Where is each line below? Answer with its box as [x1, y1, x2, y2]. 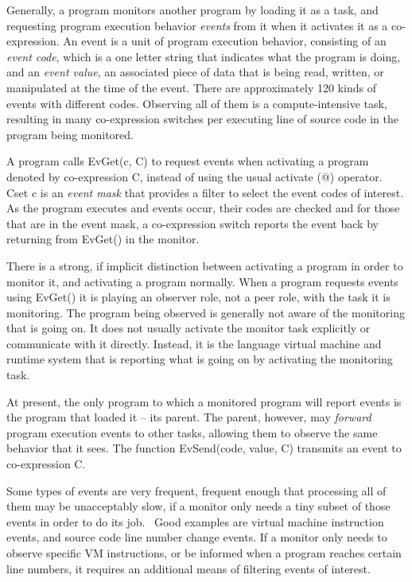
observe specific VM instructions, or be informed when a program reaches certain [6, 545, 402, 561]
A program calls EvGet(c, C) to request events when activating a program [6, 153, 369, 169]
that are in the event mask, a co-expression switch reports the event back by [6, 215, 379, 231]
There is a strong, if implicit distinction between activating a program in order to [6, 257, 403, 274]
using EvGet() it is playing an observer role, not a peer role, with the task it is [6, 289, 391, 305]
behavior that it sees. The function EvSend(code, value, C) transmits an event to [6, 440, 402, 456]
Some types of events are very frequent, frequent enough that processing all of [6, 482, 387, 499]
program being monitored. [6, 126, 134, 142]
